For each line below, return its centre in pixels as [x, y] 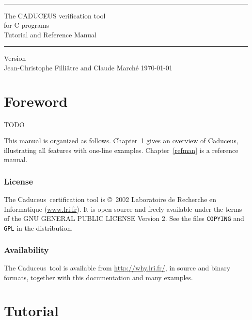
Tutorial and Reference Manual [50, 34]
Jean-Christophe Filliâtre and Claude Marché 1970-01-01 [88, 67]
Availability [26, 249]
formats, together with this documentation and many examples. [98, 277]
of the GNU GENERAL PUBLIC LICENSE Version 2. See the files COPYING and [124, 218]
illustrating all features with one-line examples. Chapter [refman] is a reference [121, 150]
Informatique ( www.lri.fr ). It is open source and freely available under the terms [123, 209]
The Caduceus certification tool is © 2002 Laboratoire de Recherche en [110, 199]
